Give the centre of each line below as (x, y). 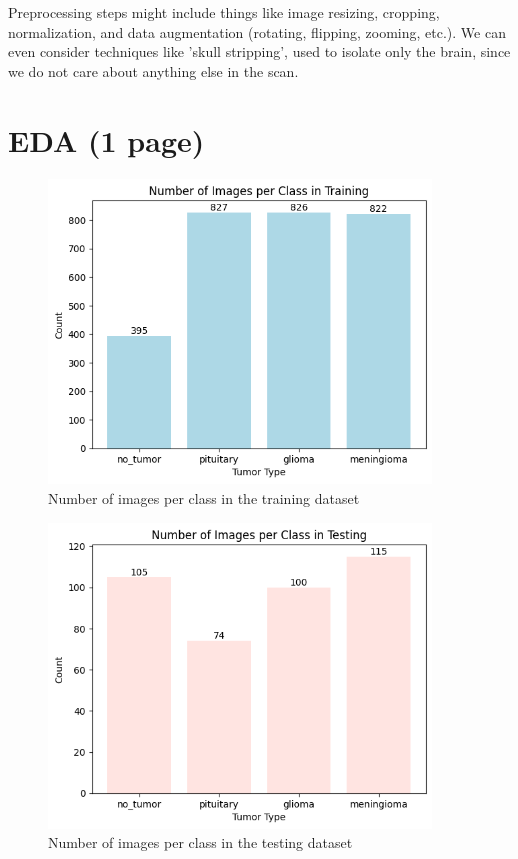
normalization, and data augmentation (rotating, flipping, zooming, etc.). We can (257, 31)
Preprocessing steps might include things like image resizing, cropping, (224, 12)
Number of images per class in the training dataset (204, 498)
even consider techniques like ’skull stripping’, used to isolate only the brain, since (259, 51)
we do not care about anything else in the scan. (153, 70)
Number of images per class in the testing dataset (200, 842)
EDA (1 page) (106, 139)
